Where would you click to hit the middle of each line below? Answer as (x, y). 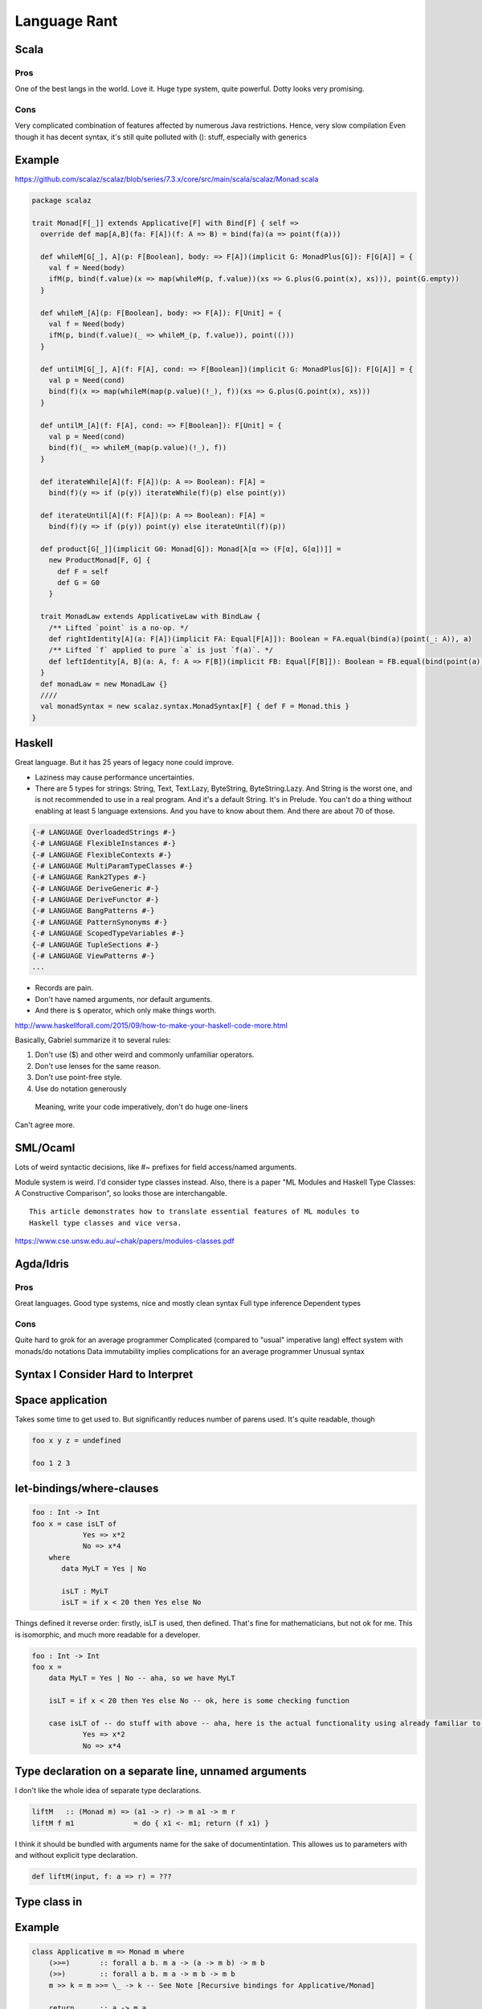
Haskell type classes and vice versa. (106, 1223)
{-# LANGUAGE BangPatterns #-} (94, 911)
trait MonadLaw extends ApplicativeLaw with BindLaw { (151, 616)
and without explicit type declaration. (76, 1856)
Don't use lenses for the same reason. (98, 1066)
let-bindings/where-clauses (87, 1488)
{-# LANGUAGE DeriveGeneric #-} (96, 888)
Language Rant (66, 21)
